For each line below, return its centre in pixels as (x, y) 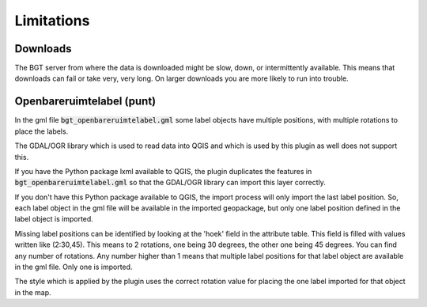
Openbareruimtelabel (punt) (85, 102)
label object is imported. (54, 219)
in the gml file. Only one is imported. (74, 267)
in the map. (33, 292)
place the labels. (42, 131)
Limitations (52, 21)
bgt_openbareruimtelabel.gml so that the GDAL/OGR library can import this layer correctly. (170, 183)
